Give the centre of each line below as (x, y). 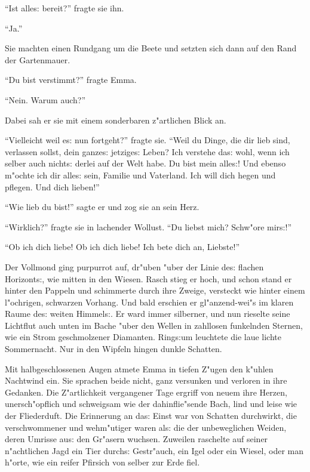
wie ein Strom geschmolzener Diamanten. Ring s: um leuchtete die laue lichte (143, 337)
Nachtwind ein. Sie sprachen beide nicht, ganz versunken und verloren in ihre (146, 380)
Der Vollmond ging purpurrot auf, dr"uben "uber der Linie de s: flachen (134, 266)
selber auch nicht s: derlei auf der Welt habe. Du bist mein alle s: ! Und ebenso (145, 163)
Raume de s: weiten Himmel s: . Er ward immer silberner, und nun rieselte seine (148, 314)
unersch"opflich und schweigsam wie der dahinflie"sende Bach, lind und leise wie (151, 404)
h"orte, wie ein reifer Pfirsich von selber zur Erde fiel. (102, 462)
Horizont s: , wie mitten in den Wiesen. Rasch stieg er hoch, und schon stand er (148, 278)
